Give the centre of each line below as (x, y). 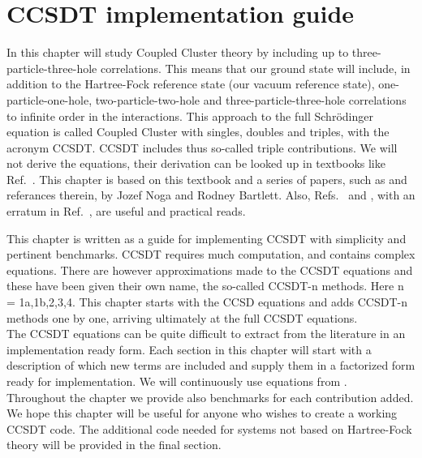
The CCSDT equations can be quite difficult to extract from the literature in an (206, 334)
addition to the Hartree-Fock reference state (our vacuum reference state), (191, 84)
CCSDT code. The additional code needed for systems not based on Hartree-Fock (209, 428)
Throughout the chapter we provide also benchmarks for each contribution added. (210, 397)
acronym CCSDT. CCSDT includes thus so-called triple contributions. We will (202, 147)
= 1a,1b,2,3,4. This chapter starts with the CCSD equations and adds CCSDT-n (207, 302)
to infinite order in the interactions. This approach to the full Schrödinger (190, 116)
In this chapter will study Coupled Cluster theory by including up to (178, 52)
